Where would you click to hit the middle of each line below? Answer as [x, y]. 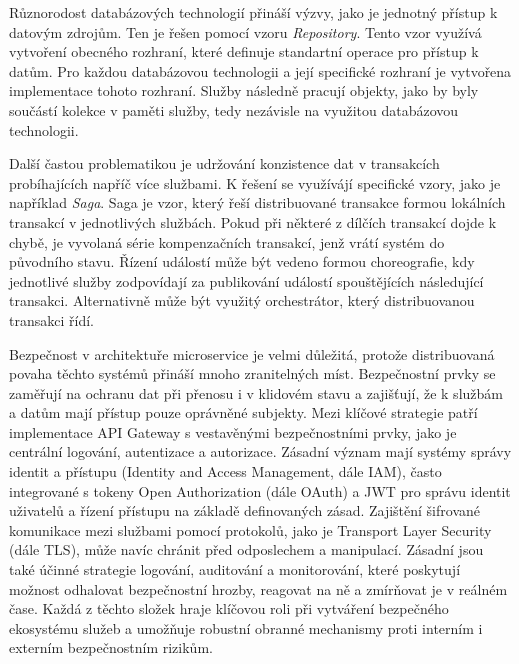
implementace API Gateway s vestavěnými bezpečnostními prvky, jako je [233, 431]
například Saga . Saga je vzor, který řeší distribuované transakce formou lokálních [257, 202]
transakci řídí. [51, 319]
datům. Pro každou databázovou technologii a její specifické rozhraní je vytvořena [260, 70]
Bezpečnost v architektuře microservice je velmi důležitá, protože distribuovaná [252, 353]
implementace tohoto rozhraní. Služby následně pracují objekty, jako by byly [244, 90]
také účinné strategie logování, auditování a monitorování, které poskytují [235, 569]
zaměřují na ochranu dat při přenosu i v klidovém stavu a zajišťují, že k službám [256, 392]
